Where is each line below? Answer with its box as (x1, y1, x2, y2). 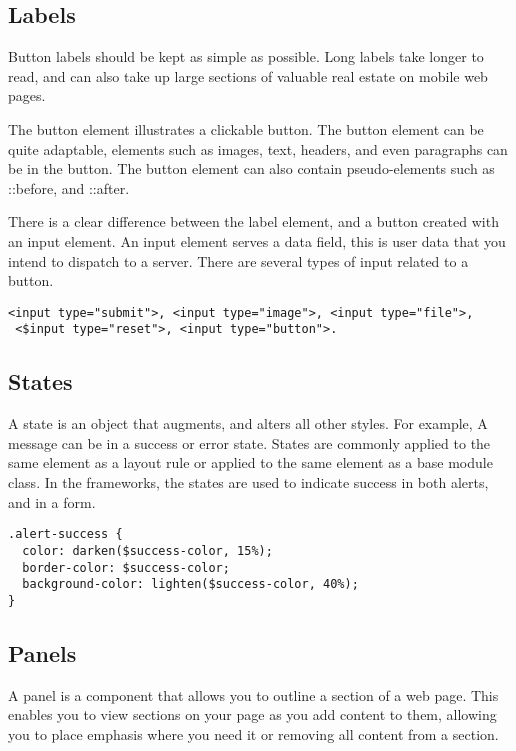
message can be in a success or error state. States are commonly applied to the (8, 432, 491, 453)
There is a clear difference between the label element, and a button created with (8, 211, 499, 232)
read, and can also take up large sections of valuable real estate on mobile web (8, 65, 488, 86)
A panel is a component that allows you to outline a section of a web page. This (8, 684, 499, 705)
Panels (8, 637, 77, 668)
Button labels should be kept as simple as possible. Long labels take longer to (8, 46, 484, 67)
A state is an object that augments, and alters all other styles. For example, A (8, 413, 488, 434)
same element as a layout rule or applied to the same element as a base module (8, 452, 493, 473)
